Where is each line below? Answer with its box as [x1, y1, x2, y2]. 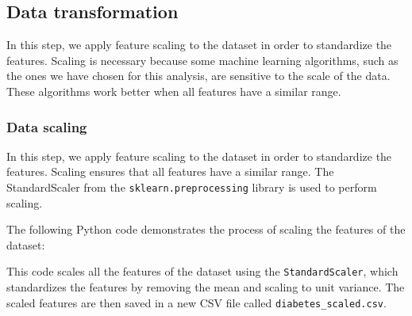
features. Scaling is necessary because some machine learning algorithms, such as [6, 51, 399, 68]
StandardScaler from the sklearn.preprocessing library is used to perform [6, 178, 377, 195]
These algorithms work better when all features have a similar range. [6, 82, 341, 99]
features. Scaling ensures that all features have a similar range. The [6, 163, 334, 180]
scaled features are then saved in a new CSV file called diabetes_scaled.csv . [6, 294, 387, 310]
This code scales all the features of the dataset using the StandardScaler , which [6, 263, 399, 280]
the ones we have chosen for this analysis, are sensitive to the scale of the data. [6, 67, 391, 84]
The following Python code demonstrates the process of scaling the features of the [6, 221, 406, 238]
